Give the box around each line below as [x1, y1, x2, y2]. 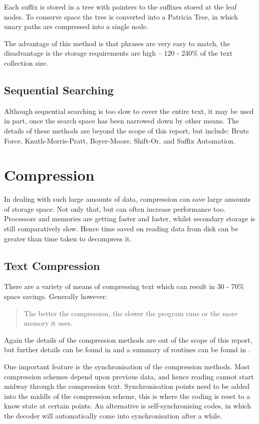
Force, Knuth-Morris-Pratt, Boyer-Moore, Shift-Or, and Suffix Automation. [4, 135, 235, 146]
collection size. [4, 57, 48, 68]
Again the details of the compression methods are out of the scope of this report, [4, 334, 252, 345]
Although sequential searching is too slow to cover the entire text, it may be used [4, 105, 254, 116]
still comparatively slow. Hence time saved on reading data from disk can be [4, 223, 238, 234]
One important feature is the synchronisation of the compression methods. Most [4, 361, 250, 371]
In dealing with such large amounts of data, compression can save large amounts [4, 194, 251, 204]
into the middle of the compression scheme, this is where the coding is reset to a [4, 390, 250, 401]
